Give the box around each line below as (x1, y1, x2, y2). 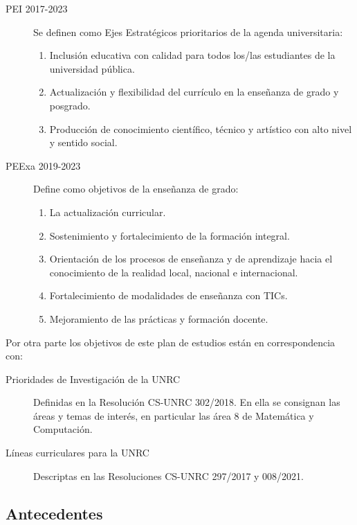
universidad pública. (49, 61, 135, 75)
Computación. (33, 422, 93, 436)
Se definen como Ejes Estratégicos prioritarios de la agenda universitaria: (33, 24, 343, 39)
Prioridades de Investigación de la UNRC (6, 371, 181, 386)
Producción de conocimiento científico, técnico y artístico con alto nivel (49, 121, 352, 136)
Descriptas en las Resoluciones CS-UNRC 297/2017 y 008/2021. (33, 468, 304, 483)
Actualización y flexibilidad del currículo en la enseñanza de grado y (49, 84, 339, 99)
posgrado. (49, 98, 91, 112)
